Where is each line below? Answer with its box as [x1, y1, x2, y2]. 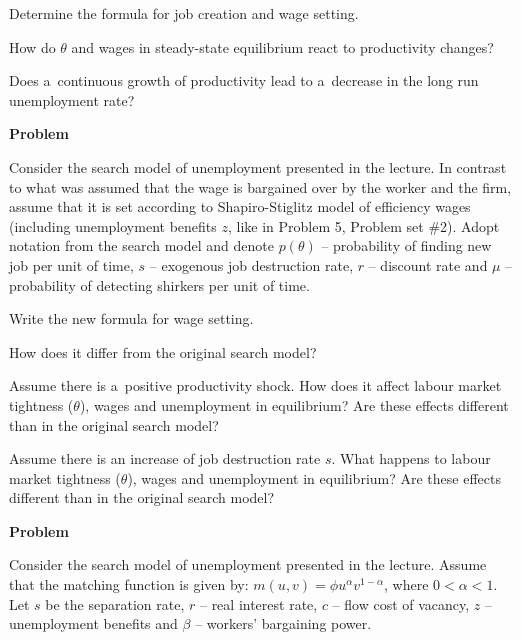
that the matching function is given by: [9, 574, 249, 595]
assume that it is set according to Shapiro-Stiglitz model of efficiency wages [9, 196, 471, 217]
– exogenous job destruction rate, [149, 254, 354, 275]
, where [384, 574, 429, 595]
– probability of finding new [321, 235, 492, 256]
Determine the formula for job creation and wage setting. [9, 3, 359, 23]
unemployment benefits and [9, 613, 178, 634]
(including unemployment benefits [9, 215, 217, 236]
